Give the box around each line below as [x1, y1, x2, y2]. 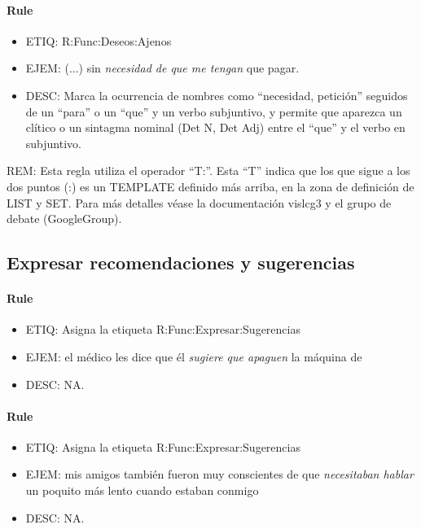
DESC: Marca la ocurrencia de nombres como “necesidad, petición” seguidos [25, 86, 408, 103]
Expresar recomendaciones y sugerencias [7, 250, 355, 275]
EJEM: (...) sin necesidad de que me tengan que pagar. [25, 59, 300, 77]
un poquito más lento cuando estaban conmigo [25, 482, 259, 499]
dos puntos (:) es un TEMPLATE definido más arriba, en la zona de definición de [7, 177, 414, 195]
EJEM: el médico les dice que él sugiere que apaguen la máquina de [25, 348, 362, 365]
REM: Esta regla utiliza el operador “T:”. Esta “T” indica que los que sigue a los [7, 162, 410, 179]
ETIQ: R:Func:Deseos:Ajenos [25, 32, 172, 49]
